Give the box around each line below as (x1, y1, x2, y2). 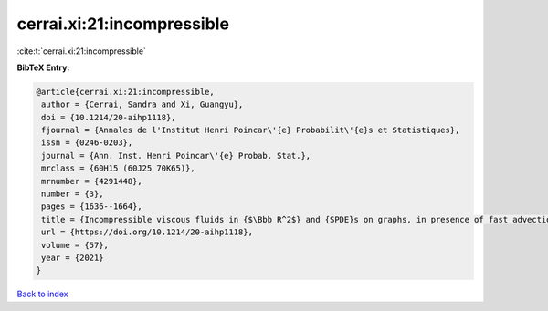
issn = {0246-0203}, (41, 138, 133, 148)
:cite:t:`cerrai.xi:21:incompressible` (16, 46, 146, 57)
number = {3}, (41, 189, 104, 200)
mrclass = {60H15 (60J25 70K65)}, (41, 163, 195, 173)
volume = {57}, (41, 240, 110, 250)
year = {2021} (41, 253, 104, 263)
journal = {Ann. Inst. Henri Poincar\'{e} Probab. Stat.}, (41, 150, 311, 161)
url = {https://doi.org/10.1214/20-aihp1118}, (41, 227, 253, 237)
